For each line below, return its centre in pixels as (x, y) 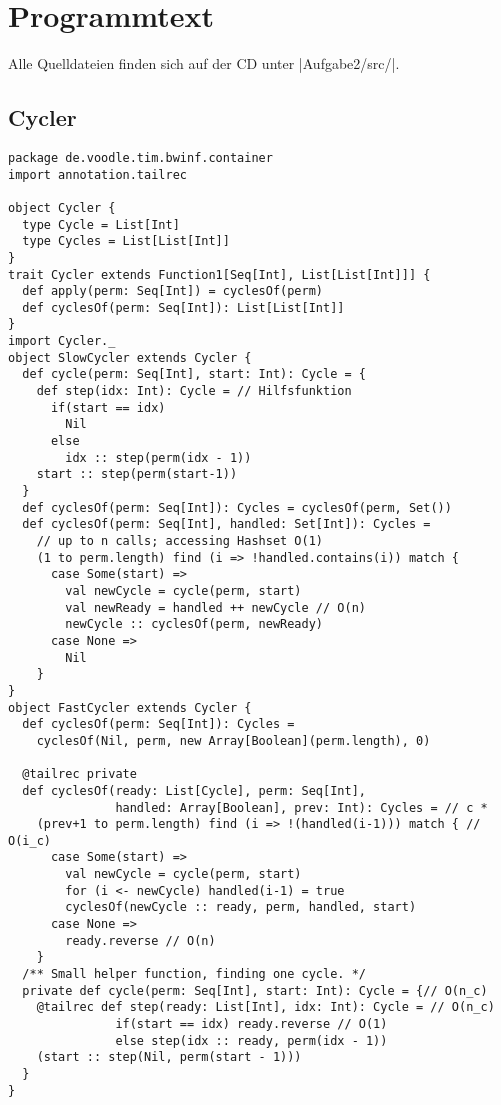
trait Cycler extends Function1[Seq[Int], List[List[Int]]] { (219, 274)
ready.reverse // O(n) (140, 940)
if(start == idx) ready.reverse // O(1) (251, 1024)
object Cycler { (62, 207)
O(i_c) (29, 840)
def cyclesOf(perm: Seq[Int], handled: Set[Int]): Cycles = (226, 524)
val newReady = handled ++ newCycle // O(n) (215, 607)
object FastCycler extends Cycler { (130, 707)
